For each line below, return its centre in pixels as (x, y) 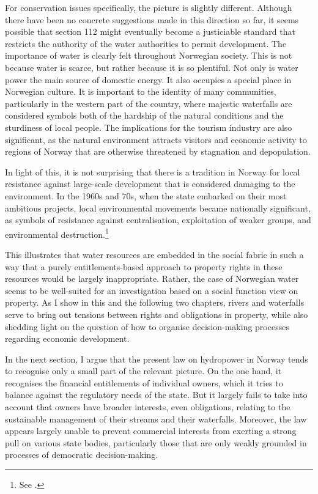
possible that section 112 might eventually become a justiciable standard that (150, 31)
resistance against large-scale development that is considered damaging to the (150, 184)
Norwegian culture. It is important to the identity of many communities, (141, 91)
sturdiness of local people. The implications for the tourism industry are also (149, 127)
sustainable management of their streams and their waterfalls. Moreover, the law (156, 418)
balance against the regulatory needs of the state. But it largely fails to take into (156, 395)
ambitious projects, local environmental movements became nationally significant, (158, 208)
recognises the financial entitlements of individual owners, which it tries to (144, 382)
